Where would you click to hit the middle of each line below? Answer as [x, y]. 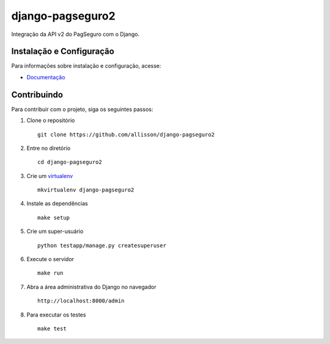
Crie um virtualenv [50, 176]
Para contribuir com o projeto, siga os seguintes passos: [82, 109]
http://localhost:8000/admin [81, 301]
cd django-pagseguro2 [70, 162]
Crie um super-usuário [55, 231]
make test [52, 328]
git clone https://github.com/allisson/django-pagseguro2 [126, 134]
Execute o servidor [50, 259]
